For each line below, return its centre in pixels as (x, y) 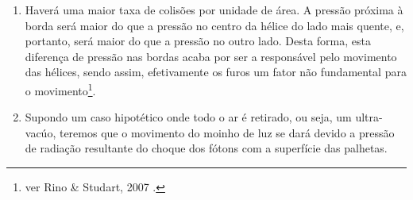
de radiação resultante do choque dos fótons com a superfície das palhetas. (206, 148)
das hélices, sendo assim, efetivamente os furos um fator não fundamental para (216, 72)
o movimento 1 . (60, 89)
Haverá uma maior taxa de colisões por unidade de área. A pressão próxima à (214, 10)
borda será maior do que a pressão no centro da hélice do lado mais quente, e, (214, 25)
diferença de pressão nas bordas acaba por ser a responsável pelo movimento (211, 56)
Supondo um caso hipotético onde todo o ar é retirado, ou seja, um (188, 117)
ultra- (369, 117)
